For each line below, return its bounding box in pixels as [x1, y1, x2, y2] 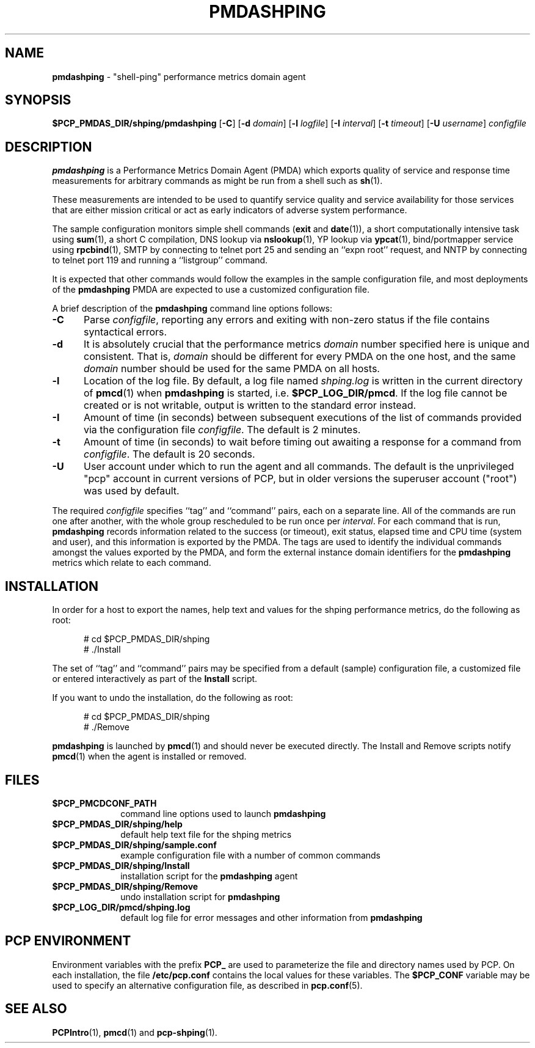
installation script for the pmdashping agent [120, 870, 298, 881]
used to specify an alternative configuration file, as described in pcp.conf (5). [52, 980, 363, 991]
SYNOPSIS [5, 92, 71, 108]
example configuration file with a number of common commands [120, 849, 380, 860]
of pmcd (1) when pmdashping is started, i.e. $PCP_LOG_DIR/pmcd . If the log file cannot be [83, 387, 508, 400]
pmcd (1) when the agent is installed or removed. [52, 751, 247, 762]
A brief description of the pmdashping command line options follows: [52, 303, 333, 314]
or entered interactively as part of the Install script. [52, 673, 258, 684]
